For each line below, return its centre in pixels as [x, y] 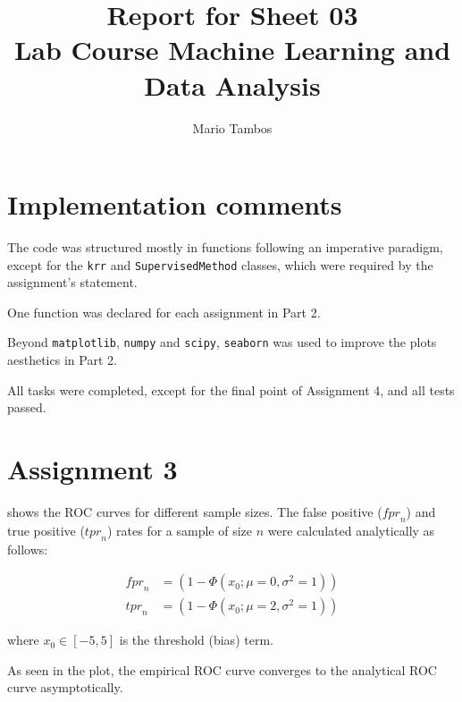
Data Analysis [232, 85]
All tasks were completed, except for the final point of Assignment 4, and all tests [231, 389]
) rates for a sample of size [180, 530]
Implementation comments [175, 204]
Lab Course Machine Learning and [232, 50]
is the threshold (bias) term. [196, 640]
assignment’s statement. [72, 282]
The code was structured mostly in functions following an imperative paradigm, [225, 247]
